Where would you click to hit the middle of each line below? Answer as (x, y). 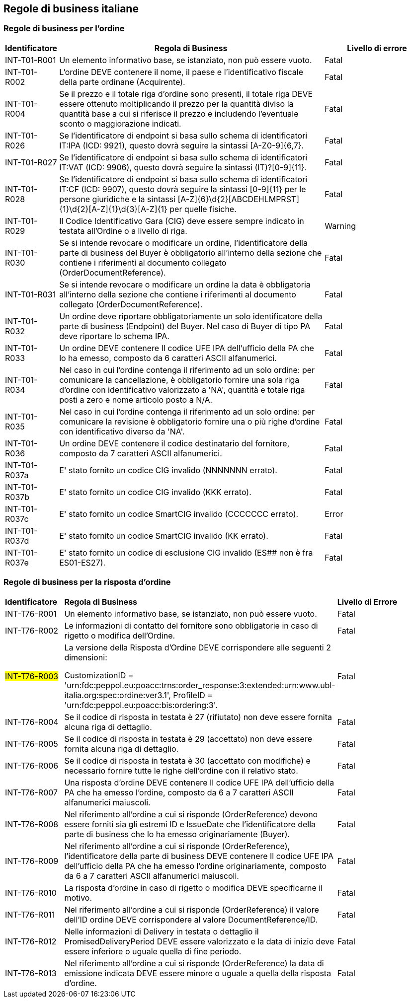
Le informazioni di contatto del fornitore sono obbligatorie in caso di (191, 625)
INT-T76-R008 (32, 824)
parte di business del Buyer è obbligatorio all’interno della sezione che (191, 252)
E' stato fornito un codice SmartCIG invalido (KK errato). (164, 536)
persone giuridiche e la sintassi (117, 199)
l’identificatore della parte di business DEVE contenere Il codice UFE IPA (199, 856)
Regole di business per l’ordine (64, 29)
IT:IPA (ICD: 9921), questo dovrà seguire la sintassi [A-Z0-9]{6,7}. (182, 145)
